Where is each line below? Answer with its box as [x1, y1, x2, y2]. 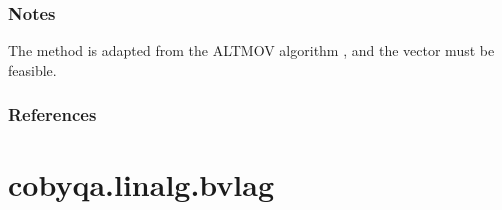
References [8, 102, 97, 127]
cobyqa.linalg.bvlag [8, 164, 275, 205]
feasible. [8, 59, 57, 80]
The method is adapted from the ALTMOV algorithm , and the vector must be [8, 40, 495, 61]
